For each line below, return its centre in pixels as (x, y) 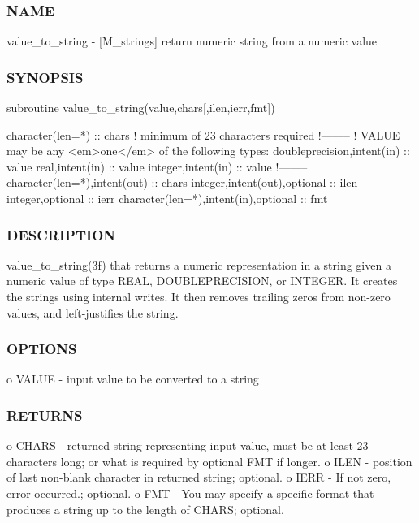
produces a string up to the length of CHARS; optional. (145, 509)
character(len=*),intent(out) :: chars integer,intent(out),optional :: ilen (182, 182)
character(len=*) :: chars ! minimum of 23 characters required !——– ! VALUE (203, 134)
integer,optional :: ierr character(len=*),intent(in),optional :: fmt (167, 198)
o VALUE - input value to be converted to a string (133, 379)
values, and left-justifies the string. (93, 312)
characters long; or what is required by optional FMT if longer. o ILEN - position (209, 461)
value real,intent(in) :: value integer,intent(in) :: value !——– (157, 166)
